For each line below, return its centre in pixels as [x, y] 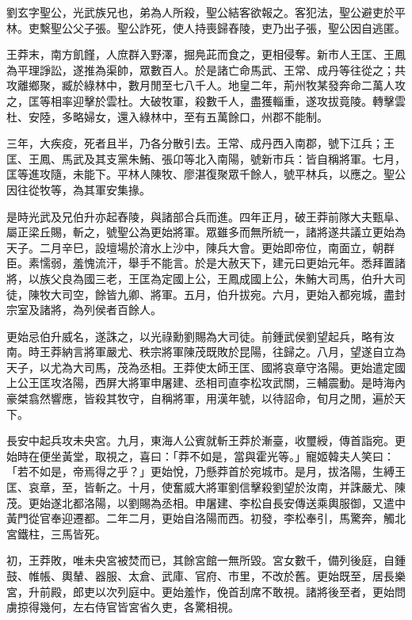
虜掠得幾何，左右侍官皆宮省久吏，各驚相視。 [123, 607]
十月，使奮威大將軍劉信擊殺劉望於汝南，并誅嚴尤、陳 [267, 487]
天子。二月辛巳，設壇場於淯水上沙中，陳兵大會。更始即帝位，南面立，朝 [195, 247]
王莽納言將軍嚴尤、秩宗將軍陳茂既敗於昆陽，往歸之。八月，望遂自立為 [222, 352]
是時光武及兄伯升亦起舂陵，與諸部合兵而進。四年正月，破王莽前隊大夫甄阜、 [206, 216]
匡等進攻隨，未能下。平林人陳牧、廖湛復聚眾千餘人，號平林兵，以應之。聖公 [206, 174]
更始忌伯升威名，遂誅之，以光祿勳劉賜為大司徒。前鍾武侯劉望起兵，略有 [195, 336]
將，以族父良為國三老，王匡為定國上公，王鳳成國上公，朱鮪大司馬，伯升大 [200, 278]
